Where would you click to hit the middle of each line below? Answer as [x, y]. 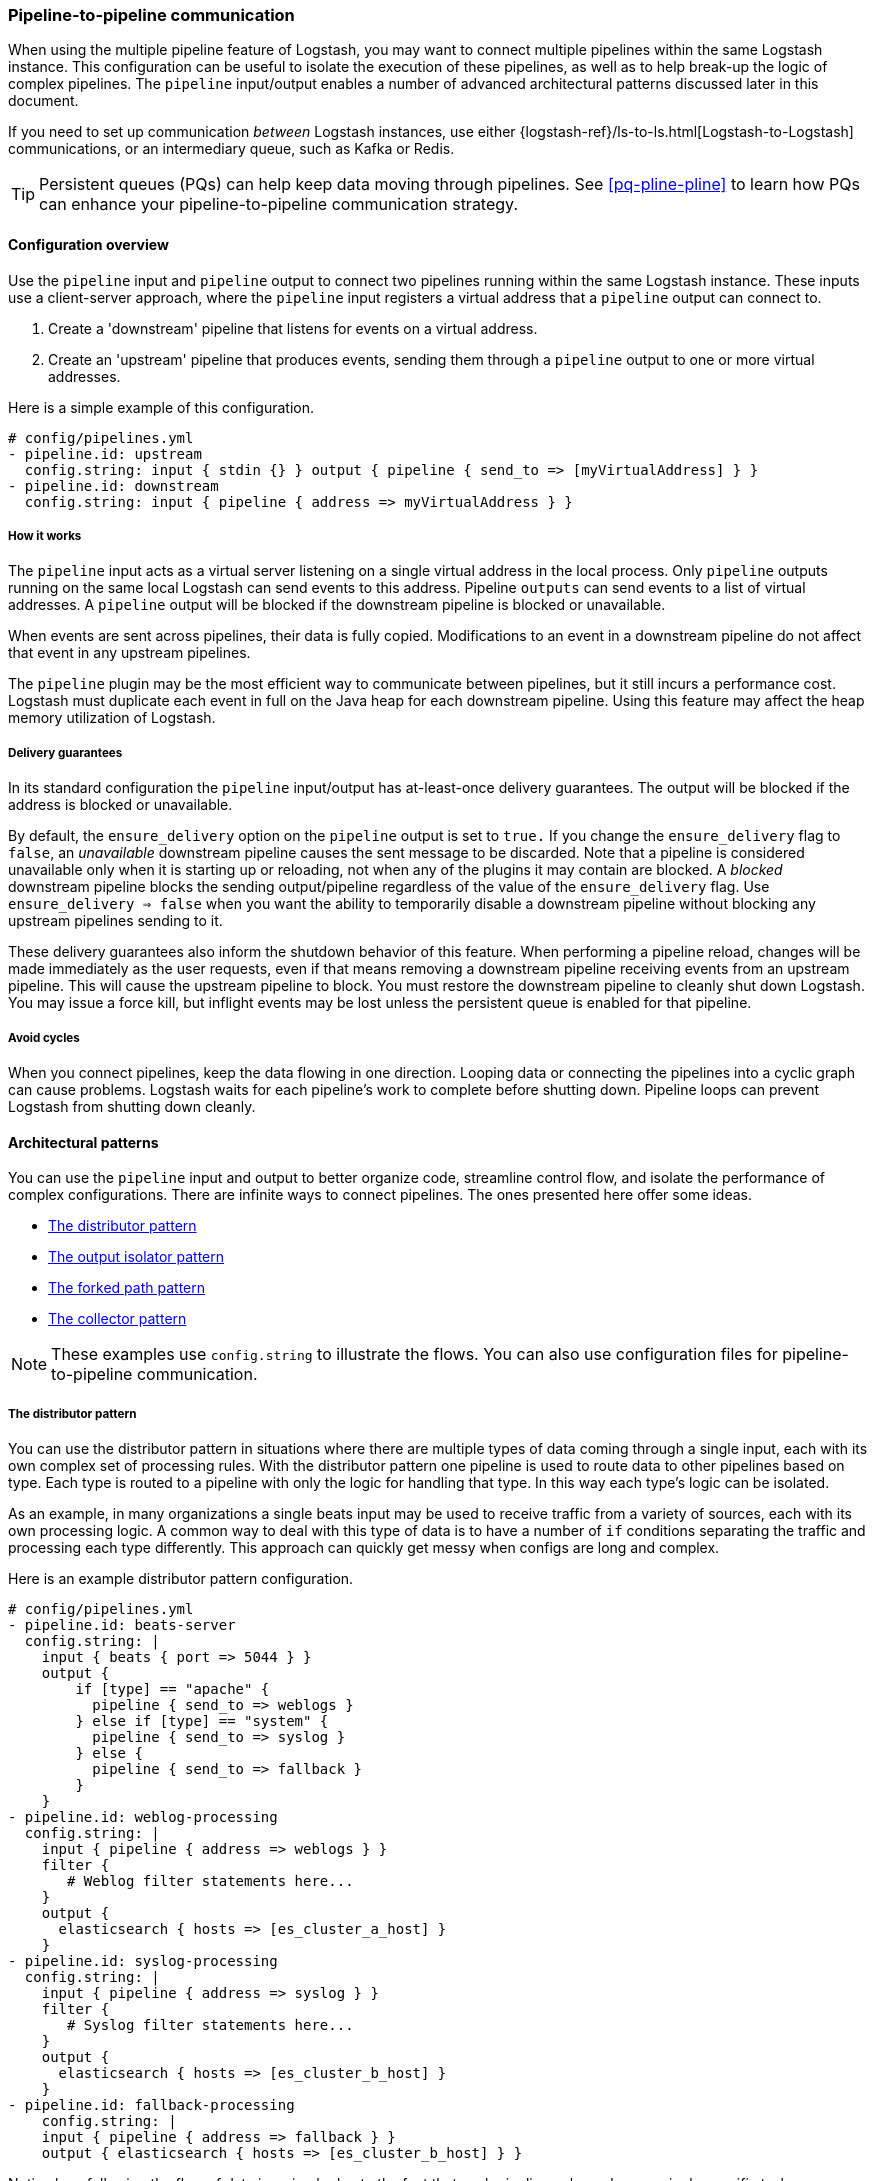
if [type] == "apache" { [172, 1688]
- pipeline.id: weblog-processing [143, 1816]
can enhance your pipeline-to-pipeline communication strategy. [278, 204]
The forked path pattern [126, 1288]
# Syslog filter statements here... [210, 2024]
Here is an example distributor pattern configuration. [181, 1578]
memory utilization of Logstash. [112, 718]
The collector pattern [117, 1319]
